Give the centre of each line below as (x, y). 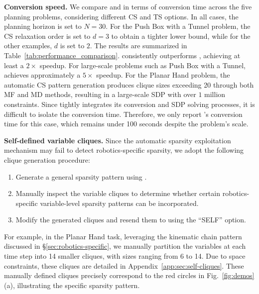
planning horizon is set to (43, 26)
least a (14, 65)
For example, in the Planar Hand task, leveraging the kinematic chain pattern (123, 236)
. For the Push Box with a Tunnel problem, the (178, 26)
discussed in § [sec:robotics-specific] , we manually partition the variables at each (125, 246)
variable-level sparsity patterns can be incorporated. (119, 203)
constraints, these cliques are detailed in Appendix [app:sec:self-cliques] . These (124, 265)
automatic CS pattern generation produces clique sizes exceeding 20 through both (129, 84)
